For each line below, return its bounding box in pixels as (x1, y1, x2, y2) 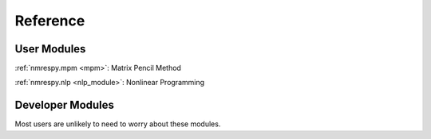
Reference (14, 12, 85, 29)
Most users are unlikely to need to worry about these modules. (14, 119, 221, 129)
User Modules (14, 42, 86, 56)
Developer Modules (14, 98, 115, 112)
